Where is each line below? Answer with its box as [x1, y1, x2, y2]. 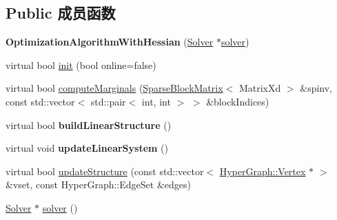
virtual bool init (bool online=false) [6, 57, 156, 72]
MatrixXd [238, 81, 281, 95]
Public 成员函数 [6, 2, 116, 23]
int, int [141, 94, 171, 108]
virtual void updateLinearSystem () [6, 141, 169, 155]
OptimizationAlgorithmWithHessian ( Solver [6, 34, 214, 49]
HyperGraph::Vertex [219, 163, 306, 178]
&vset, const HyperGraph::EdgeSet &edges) [6, 177, 191, 192]
